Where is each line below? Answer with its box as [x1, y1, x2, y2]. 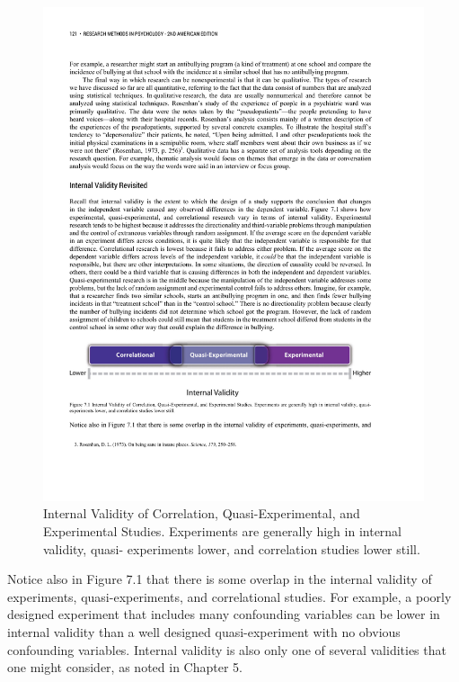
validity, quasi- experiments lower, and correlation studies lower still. [43, 539, 420, 558]
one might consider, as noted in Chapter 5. [7, 658, 243, 677]
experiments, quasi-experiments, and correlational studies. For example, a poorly [7, 587, 452, 606]
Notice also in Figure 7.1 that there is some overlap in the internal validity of [7, 570, 432, 588]
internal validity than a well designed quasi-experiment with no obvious [7, 623, 401, 642]
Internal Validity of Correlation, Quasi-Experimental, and [43, 504, 360, 523]
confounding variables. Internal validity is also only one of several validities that [7, 640, 446, 659]
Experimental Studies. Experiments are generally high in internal [43, 522, 402, 541]
